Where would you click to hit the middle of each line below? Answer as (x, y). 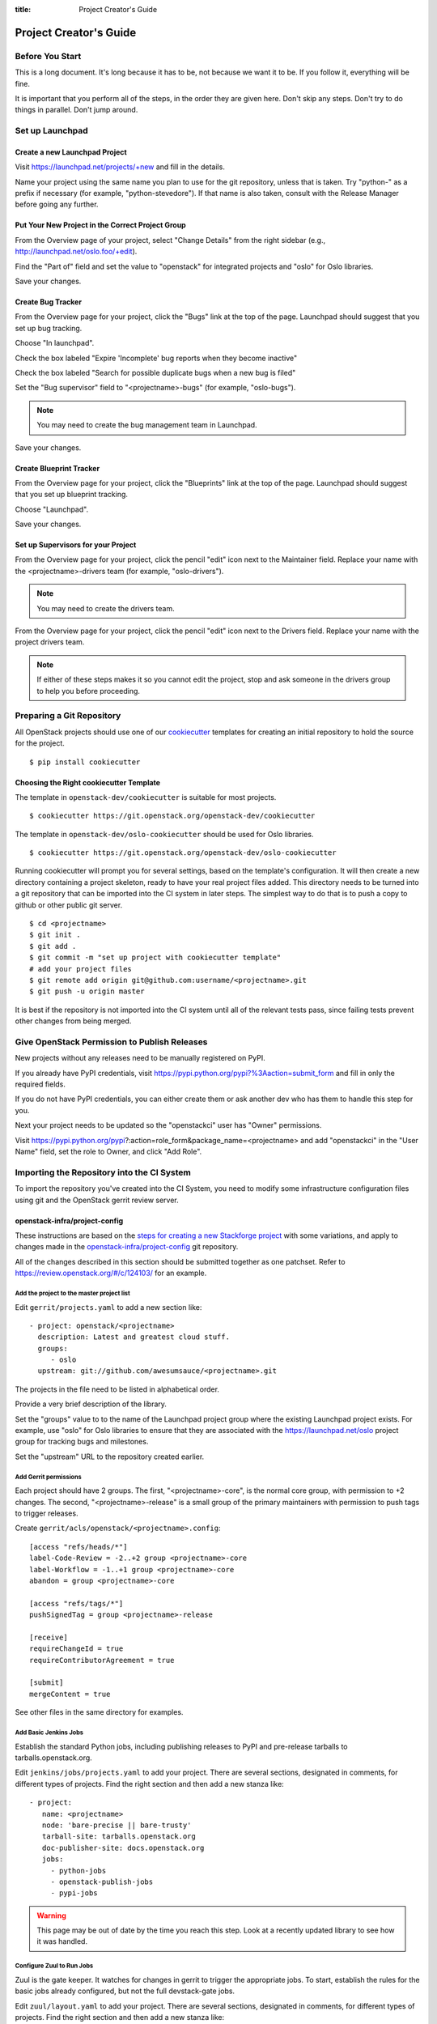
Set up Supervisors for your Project (76, 545)
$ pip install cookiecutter (85, 762)
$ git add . (53, 946)
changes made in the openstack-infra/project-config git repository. (127, 1247)
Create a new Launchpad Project (71, 152)
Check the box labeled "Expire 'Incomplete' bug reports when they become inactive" (156, 358)
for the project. (40, 743)
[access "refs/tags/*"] (76, 1603)
